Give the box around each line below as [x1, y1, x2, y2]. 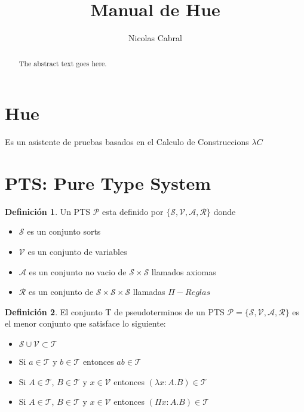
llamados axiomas [151, 265, 216, 278]
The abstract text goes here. [19, 58, 107, 68]
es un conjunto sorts [27, 225, 101, 238]
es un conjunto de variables [27, 245, 127, 258]
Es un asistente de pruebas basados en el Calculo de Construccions [5, 136, 249, 148]
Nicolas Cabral [128, 32, 182, 44]
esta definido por [102, 205, 164, 217]
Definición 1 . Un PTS [5, 205, 91, 217]
